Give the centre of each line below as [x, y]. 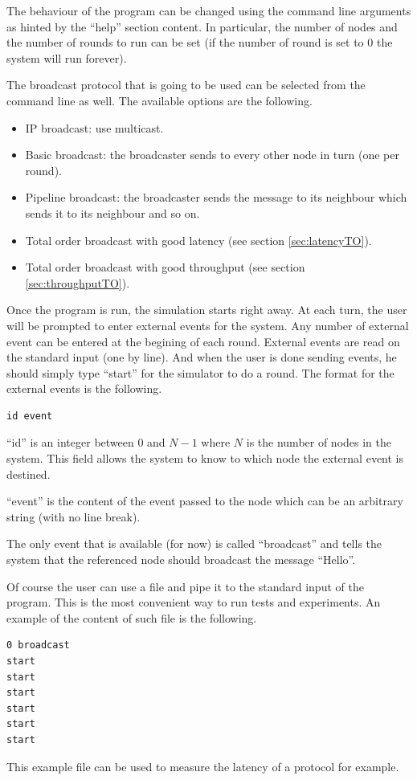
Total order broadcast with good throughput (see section [165, 267]
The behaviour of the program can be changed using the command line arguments [209, 10]
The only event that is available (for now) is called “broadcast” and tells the [194, 543]
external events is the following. [84, 388]
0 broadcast [38, 645]
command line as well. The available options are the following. [159, 100]
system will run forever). [67, 57]
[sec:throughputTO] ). [78, 282]
